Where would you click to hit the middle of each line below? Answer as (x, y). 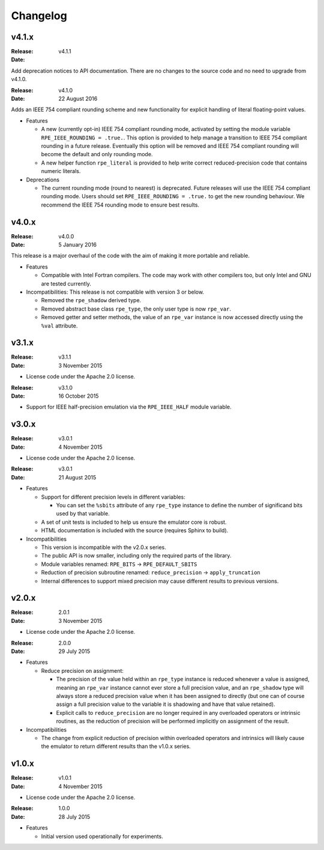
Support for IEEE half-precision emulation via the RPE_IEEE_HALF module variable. (129, 407)
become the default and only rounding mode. (97, 154)
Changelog (39, 16)
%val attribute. (59, 326)
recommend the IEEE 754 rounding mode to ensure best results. (120, 205)
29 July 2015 (74, 651)
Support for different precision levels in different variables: (113, 497)
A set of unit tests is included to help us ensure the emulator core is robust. (134, 522)
